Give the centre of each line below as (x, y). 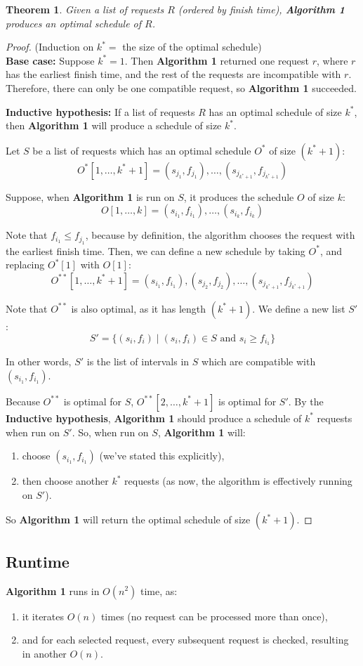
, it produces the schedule (239, 196)
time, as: (159, 590)
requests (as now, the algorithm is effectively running (238, 481)
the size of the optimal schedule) (192, 47)
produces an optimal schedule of (74, 23)
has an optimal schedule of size (275, 111)
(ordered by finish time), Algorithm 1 (262, 9)
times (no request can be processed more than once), (214, 616)
